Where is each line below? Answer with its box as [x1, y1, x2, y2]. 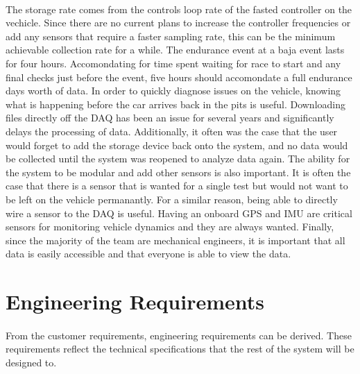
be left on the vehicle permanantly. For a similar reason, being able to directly [6, 192, 338, 206]
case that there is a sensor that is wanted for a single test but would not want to [6, 178, 348, 193]
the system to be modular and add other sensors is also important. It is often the [6, 164, 351, 179]
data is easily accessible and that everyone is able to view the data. [6, 246, 291, 261]
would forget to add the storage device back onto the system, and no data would [6, 137, 348, 152]
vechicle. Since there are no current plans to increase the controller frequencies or [6, 15, 351, 30]
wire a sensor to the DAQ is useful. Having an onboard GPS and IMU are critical [6, 205, 352, 220]
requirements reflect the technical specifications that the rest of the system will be [6, 341, 354, 356]
